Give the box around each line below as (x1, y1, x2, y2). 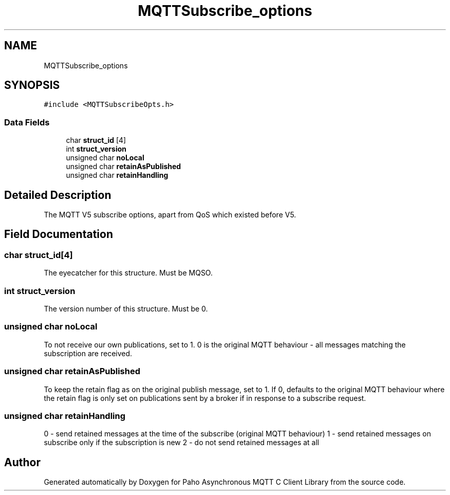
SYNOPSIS (4, 79, 60, 92)
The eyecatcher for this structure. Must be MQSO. (44, 268, 213, 278)
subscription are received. (44, 349, 133, 358)
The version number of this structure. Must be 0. (44, 304, 208, 313)
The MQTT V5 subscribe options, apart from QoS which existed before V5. (44, 210, 296, 219)
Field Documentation (4, 228, 113, 241)
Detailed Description (4, 188, 111, 201)
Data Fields (4, 117, 50, 127)
